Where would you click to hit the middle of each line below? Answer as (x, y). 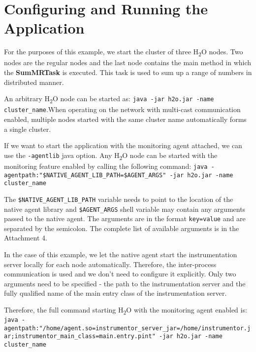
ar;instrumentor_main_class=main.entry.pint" (80, 336)
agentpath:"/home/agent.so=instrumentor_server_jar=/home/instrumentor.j (128, 328)
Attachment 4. (26, 238)
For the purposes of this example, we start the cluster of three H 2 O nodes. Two (124, 52)
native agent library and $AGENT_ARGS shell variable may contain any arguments (125, 209)
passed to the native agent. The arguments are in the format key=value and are (125, 218)
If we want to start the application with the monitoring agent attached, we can (123, 145)
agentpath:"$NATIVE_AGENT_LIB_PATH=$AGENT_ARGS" (85, 175)
